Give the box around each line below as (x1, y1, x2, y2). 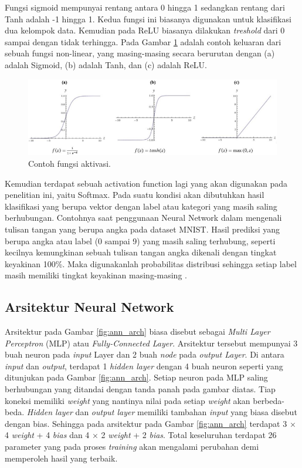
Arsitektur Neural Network (5, 298, 174, 316)
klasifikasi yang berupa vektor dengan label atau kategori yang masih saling (5, 200, 277, 212)
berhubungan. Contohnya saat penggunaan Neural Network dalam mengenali (5, 211, 282, 224)
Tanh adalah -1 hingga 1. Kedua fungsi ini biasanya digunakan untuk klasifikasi (5, 12, 291, 25)
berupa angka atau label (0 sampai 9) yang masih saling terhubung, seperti (5, 234, 276, 247)
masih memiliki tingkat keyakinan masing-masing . (5, 269, 187, 281)
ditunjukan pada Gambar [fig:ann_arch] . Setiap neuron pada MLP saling (5, 371, 268, 383)
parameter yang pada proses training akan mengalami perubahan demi (5, 440, 259, 453)
